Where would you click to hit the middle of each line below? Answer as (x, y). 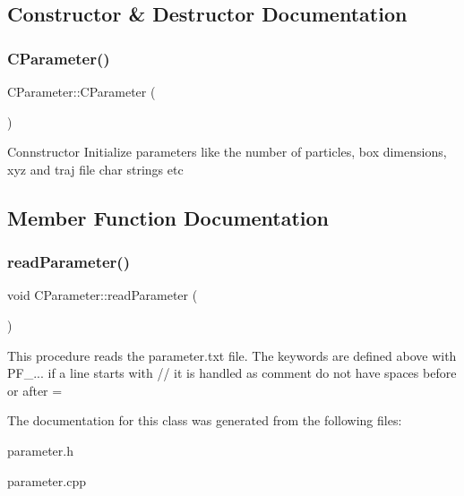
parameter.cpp (47, 480)
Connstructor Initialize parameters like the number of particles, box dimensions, (227, 152)
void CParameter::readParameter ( (103, 295)
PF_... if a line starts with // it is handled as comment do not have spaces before (232, 373)
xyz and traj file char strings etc (95, 169)
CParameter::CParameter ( (82, 91)
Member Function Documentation (168, 217)
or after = (35, 390)
